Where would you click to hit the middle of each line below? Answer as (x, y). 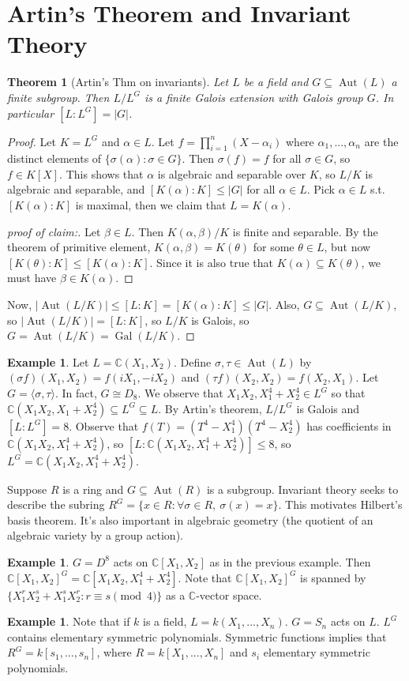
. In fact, (76, 393)
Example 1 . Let (48, 361)
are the (381, 141)
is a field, (165, 621)
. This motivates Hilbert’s (340, 504)
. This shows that (101, 173)
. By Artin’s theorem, (210, 408)
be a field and (276, 82)
